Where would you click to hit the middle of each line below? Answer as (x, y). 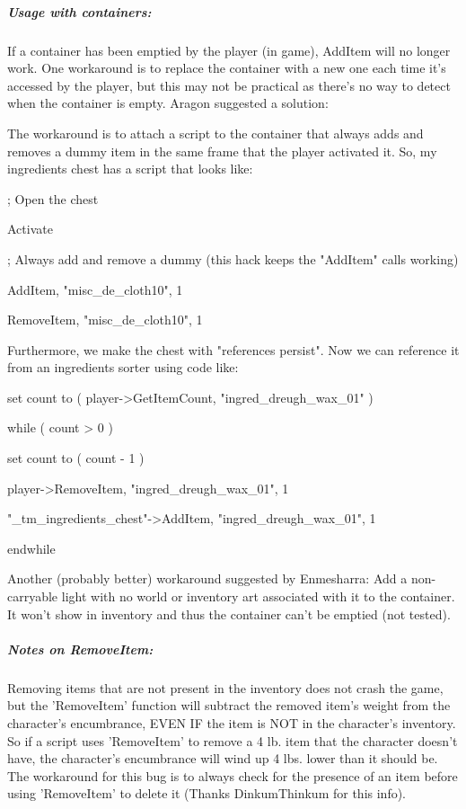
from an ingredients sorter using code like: (123, 367)
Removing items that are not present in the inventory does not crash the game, (225, 687)
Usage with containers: (79, 11)
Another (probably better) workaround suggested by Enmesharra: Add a (207, 578)
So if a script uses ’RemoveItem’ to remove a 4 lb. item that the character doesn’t (233, 740)
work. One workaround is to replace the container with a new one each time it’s (227, 68)
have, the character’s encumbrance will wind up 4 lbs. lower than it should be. (223, 758)
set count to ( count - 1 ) (76, 458)
